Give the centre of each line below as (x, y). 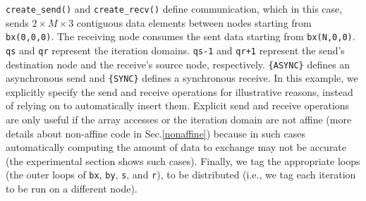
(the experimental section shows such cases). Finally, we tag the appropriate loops (183, 160)
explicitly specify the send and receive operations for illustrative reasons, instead (179, 91)
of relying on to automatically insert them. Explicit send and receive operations (178, 105)
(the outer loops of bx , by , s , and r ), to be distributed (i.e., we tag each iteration (181, 175)
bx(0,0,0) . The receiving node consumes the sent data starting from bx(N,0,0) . (181, 36)
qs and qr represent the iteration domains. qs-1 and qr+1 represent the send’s (175, 50)
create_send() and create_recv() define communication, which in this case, (174, 8)
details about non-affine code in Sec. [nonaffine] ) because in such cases (156, 133)
